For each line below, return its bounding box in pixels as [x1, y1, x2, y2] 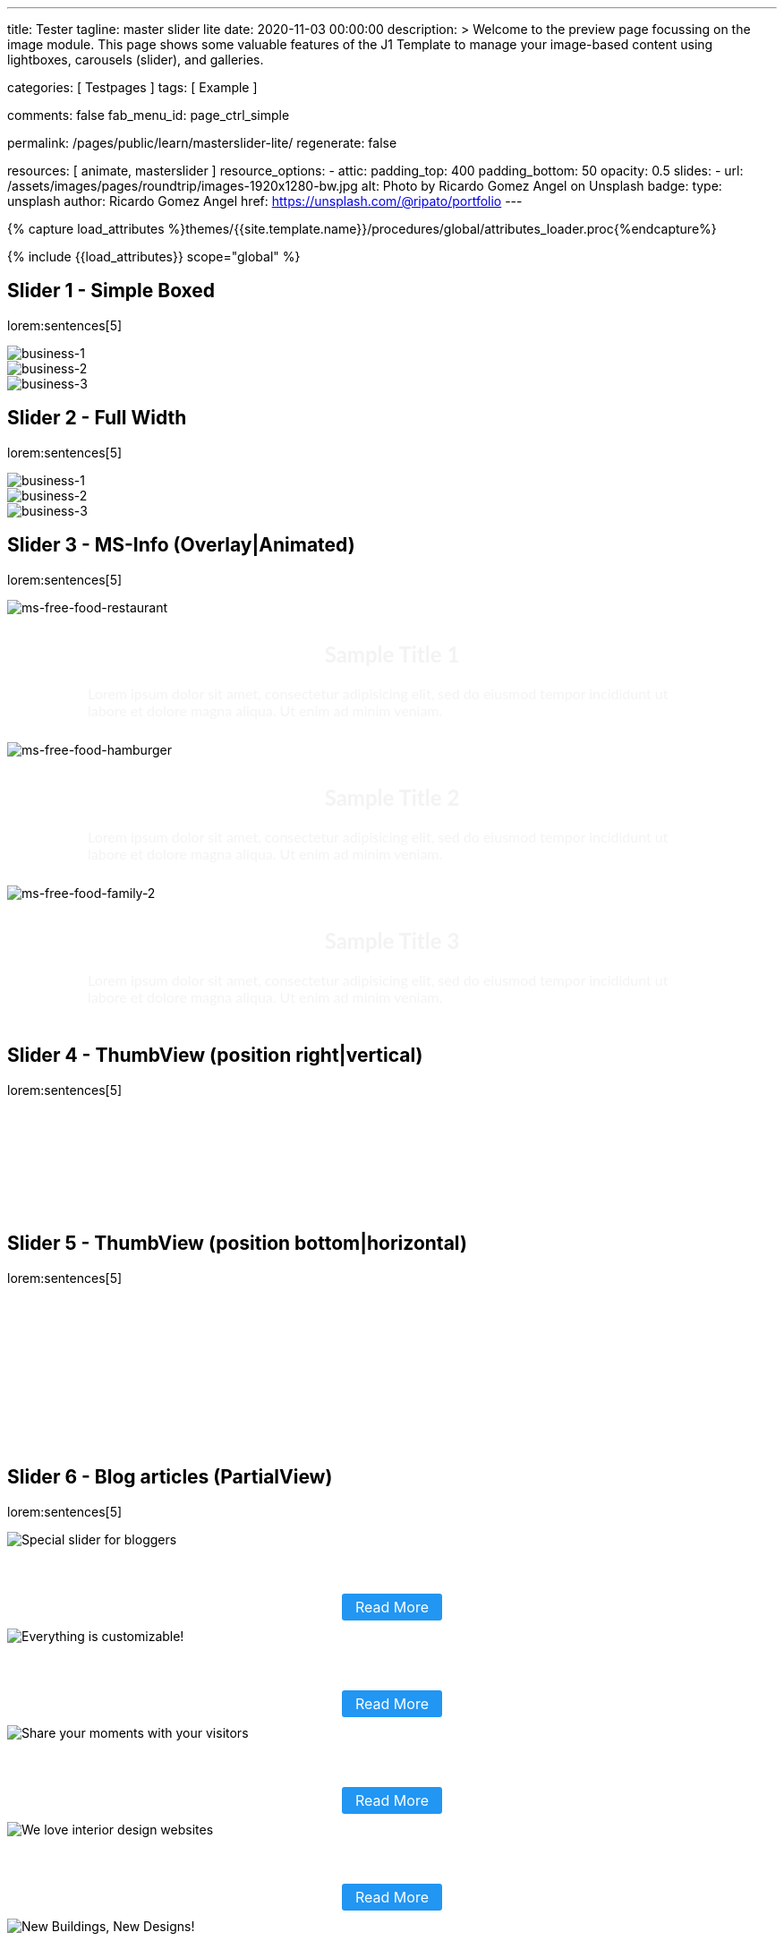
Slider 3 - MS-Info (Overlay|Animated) [7, 534, 355, 557]
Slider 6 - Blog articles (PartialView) [7, 1466, 333, 1489]
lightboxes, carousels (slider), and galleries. [7, 52, 264, 67]
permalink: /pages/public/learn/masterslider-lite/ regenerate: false [7, 135, 397, 150]
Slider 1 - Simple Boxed [7, 279, 216, 303]
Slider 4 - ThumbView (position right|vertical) [7, 1044, 423, 1067]
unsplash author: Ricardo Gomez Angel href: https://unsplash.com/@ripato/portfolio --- [7, 193, 523, 209]
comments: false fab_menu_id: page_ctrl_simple [7, 107, 290, 123]
